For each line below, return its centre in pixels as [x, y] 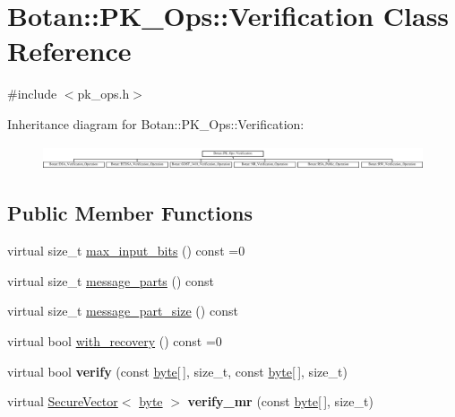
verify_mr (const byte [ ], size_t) [280, 401]
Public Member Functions [130, 213]
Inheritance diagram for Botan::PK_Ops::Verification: [156, 123]
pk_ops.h [103, 94]
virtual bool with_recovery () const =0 [115, 341]
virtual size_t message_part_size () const [123, 311]
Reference [69, 51]
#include [32, 94]
